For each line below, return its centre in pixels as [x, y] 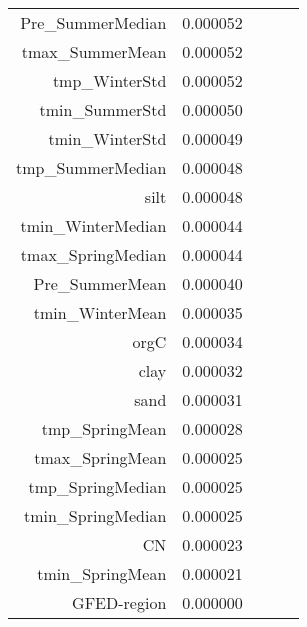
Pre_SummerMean [100, 283]
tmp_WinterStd [109, 80]
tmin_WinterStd [107, 138]
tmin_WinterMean [100, 312]
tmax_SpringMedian [93, 254]
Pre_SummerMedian [93, 22]
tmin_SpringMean [102, 573]
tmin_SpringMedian [95, 515]
